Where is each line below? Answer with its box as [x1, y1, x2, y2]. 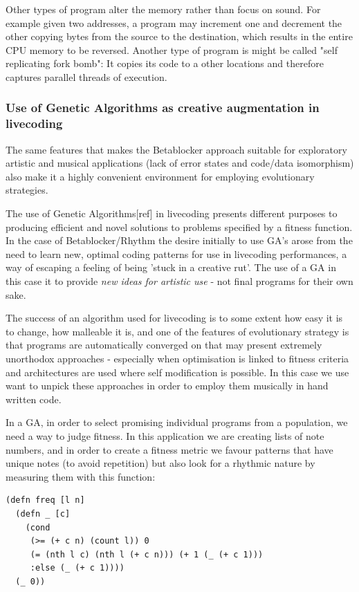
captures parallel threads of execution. [6, 69, 167, 84]
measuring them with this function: [6, 469, 156, 483]
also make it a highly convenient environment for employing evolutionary [6, 169, 315, 183]
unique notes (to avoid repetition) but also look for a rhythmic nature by [6, 456, 315, 470]
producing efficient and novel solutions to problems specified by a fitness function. [6, 219, 353, 234]
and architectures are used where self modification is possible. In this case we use [6, 364, 349, 379]
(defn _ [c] [15, 508, 71, 519]
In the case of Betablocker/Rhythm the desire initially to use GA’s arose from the [6, 233, 353, 248]
